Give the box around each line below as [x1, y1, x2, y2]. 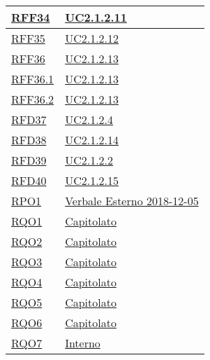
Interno [65, 335, 100, 351]
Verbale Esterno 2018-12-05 [65, 193, 199, 209]
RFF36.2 [11, 91, 54, 107]
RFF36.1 [11, 71, 54, 87]
